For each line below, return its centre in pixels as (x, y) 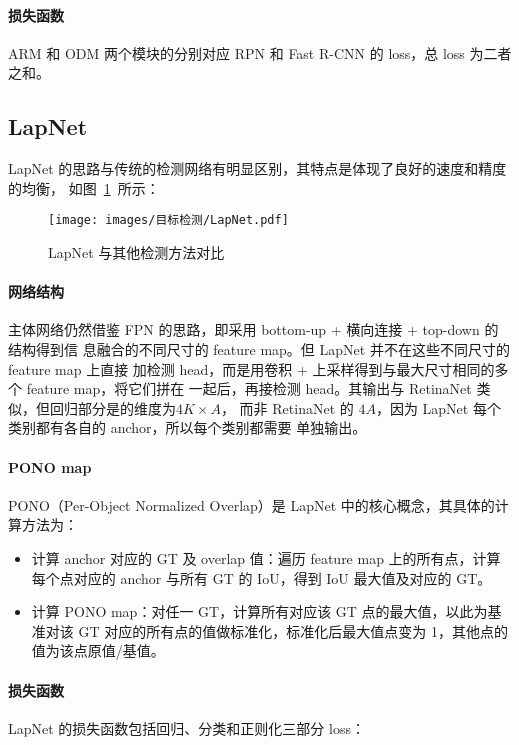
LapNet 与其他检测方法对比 (136, 252)
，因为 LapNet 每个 (438, 407)
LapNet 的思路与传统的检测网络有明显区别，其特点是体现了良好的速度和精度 (257, 168)
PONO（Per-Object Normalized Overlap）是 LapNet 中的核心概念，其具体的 (251, 504)
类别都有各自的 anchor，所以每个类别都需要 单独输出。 (187, 427)
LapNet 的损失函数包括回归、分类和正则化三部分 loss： (186, 727)
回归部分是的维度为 (112, 407)
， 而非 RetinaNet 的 (287, 407)
